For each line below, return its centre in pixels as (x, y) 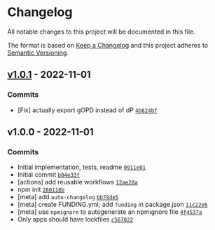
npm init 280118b (41, 189)
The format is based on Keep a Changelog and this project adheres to (108, 45)
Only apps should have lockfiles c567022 (75, 219)
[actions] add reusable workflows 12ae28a (77, 182)
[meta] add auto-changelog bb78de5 (68, 197)
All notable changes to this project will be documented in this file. (102, 32)
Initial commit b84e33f (49, 175)
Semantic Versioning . (38, 53)
